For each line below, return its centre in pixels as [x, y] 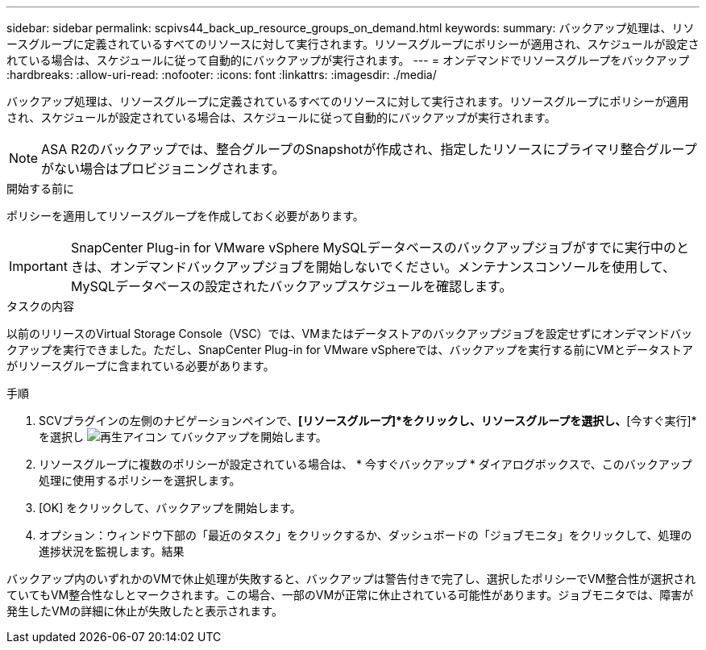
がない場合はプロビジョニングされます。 [163, 169]
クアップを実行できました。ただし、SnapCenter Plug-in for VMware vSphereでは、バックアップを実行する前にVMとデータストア [350, 350]
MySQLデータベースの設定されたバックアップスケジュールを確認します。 [291, 286]
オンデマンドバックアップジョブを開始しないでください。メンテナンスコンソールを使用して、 [392, 267]
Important [38, 266]
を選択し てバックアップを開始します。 [183, 437]
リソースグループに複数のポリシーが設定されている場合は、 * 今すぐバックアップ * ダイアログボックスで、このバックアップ [365, 464]
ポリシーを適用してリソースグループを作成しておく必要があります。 [185, 216]
